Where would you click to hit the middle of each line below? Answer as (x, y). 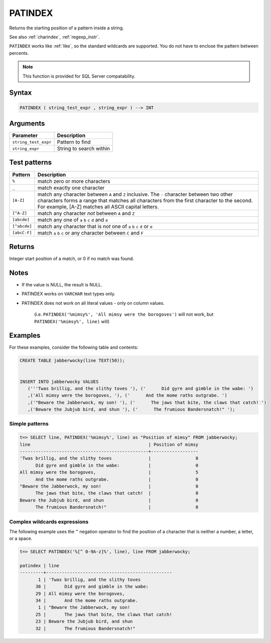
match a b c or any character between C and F (91, 233)
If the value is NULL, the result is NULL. (62, 284)
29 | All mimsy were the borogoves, (80, 593)
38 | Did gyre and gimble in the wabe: (92, 587)
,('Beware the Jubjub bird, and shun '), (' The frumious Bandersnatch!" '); (131, 409)
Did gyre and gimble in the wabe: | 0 (117, 465)
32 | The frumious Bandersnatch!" (85, 628)
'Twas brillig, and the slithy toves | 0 (109, 458)
